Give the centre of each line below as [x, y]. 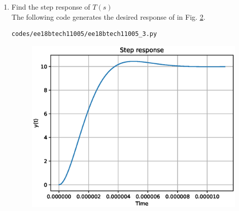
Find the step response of [51, 7]
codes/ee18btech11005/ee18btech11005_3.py [84, 34]
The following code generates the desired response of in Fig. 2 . [108, 16]
